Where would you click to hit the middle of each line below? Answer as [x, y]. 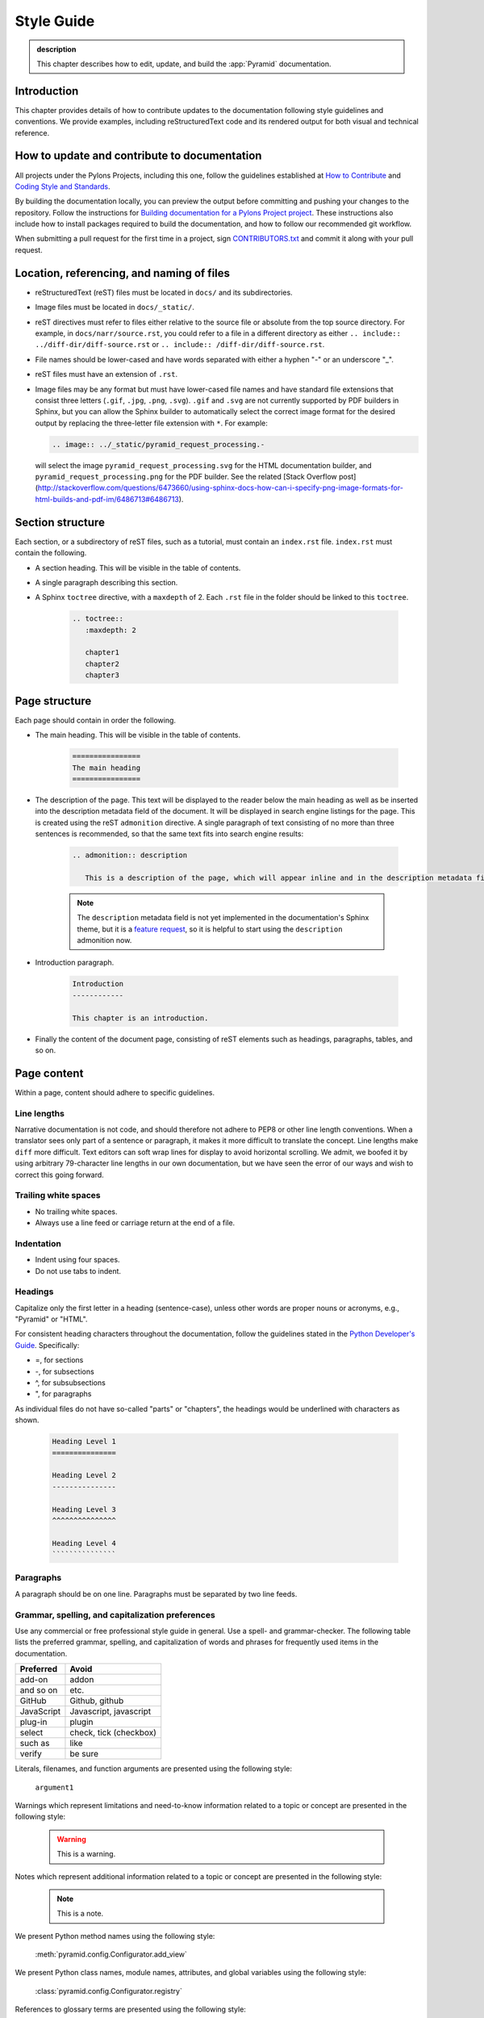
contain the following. [51, 553]
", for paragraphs [63, 1394]
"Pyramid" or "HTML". [51, 1319]
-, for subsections [65, 1371]
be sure [84, 1754]
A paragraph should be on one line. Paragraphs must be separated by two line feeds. [156, 1593]
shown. [27, 1420]
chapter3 [102, 675]
